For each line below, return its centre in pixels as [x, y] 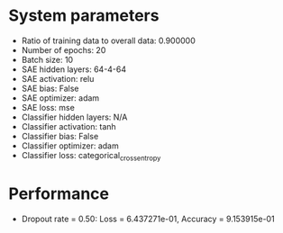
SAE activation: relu [58, 78]
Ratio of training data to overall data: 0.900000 [108, 40]
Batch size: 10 [47, 59]
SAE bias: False [50, 88]
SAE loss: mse [48, 107]
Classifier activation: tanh [68, 126]
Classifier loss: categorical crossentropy [91, 156]
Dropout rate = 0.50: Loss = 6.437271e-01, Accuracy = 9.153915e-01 [148, 219]
